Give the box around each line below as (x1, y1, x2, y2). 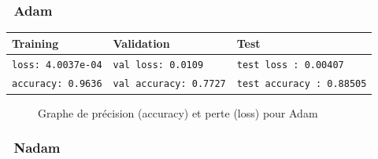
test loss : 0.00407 (236, 59, 344, 70)
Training (12, 34, 59, 51)
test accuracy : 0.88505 (236, 78, 367, 90)
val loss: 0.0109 (113, 59, 204, 70)
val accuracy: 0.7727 (113, 78, 226, 90)
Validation (113, 34, 170, 51)
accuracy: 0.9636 (12, 78, 102, 90)
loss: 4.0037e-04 (12, 59, 102, 70)
